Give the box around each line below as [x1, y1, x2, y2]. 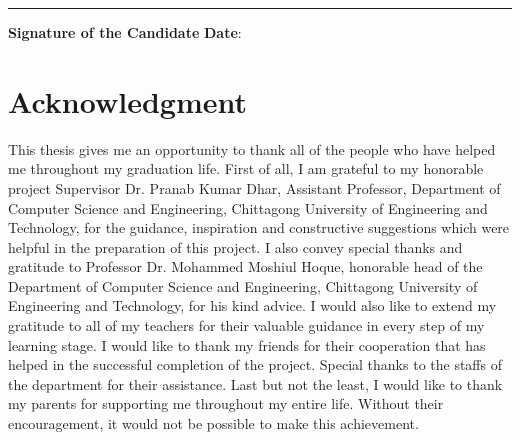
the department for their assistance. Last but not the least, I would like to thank [8, 373, 503, 394]
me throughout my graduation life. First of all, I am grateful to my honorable [8, 158, 484, 179]
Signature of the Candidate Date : [8, 22, 242, 42]
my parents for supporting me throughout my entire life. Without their [8, 393, 444, 414]
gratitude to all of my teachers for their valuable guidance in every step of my [8, 315, 485, 336]
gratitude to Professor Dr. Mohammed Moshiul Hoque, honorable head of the [8, 256, 483, 277]
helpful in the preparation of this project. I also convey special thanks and [8, 236, 463, 257]
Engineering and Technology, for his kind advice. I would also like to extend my [8, 295, 497, 316]
